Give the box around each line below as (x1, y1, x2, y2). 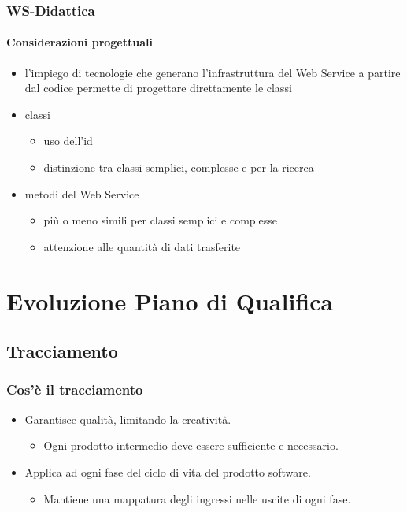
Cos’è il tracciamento (6, 380, 143, 399)
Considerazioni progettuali (6, 34, 153, 50)
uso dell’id (43, 132, 93, 149)
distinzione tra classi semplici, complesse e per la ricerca (43, 159, 314, 176)
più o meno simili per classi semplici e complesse (43, 212, 277, 228)
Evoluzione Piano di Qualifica (6, 284, 334, 317)
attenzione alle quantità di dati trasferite (43, 238, 241, 254)
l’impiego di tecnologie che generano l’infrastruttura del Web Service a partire (24, 64, 401, 80)
